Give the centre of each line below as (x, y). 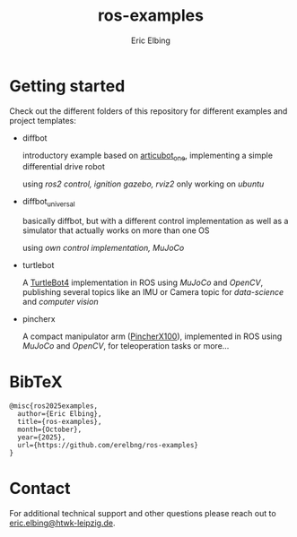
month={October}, (50, 430)
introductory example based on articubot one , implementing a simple (148, 156)
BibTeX (36, 382)
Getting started (67, 86)
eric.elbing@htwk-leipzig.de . (62, 523)
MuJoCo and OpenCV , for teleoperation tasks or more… (126, 346)
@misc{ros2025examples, (54, 406)
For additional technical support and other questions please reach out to (143, 514)
